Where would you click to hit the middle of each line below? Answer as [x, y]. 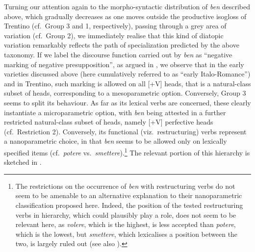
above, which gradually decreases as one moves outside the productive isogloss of [125, 16]
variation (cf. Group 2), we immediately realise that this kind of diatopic [114, 35]
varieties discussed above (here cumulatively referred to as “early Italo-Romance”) [127, 74]
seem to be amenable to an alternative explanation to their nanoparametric [129, 195]
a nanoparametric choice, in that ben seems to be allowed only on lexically [115, 141]
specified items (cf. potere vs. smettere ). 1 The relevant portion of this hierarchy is [127, 151]
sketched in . [23, 162]
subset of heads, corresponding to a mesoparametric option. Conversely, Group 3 [125, 93]
